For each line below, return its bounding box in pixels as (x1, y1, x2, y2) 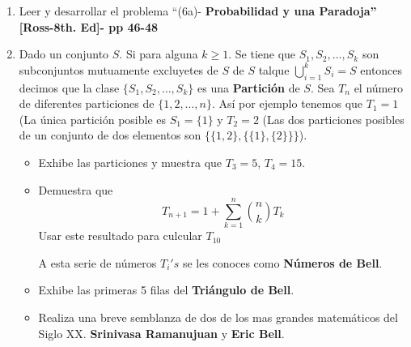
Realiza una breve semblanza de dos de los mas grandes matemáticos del (38, 309, 398, 326)
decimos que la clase (19, 79, 120, 96)
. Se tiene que (228, 45, 296, 62)
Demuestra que (38, 181, 113, 198)
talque (258, 61, 290, 78)
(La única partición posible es (19, 110, 167, 127)
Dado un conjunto (19, 45, 109, 62)
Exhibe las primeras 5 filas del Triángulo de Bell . (38, 281, 294, 298)
